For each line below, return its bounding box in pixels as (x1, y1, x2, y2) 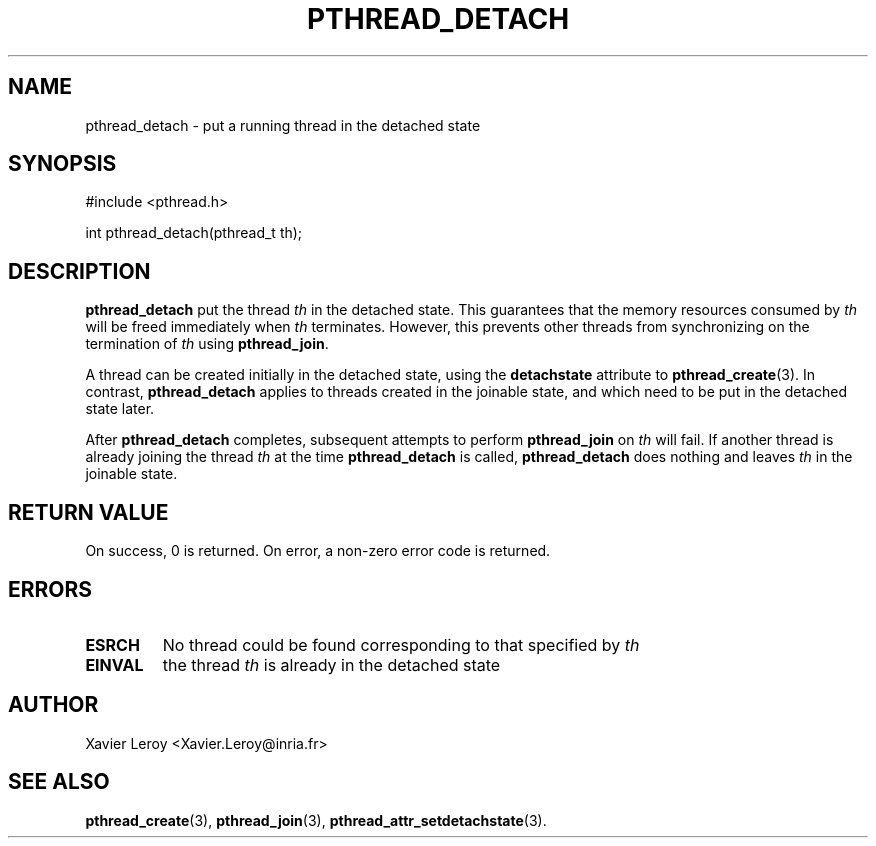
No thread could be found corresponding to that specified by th (162, 634, 640, 655)
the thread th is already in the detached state (162, 654, 501, 675)
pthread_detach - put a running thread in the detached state (85, 116, 481, 134)
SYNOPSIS (8, 151, 117, 177)
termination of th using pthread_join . (85, 335, 329, 353)
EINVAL (85, 654, 144, 675)
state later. (85, 400, 155, 418)
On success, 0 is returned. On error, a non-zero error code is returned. (85, 542, 551, 560)
